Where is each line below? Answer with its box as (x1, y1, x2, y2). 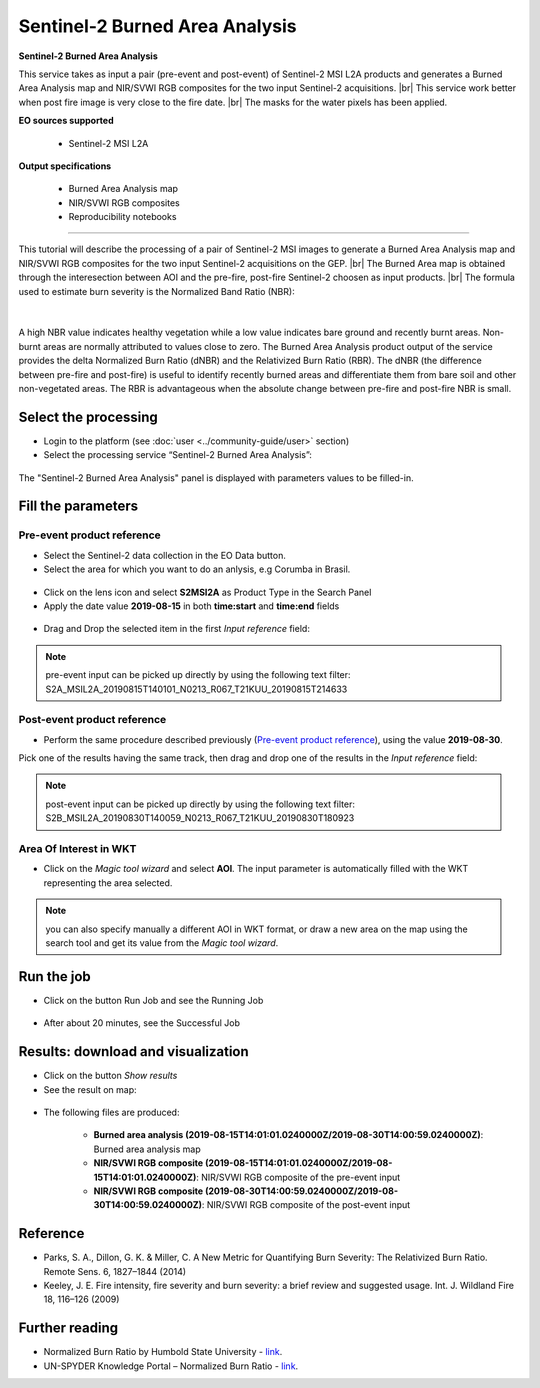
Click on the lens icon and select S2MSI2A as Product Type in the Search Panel (43, 586, 372, 598)
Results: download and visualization (18, 1043, 249, 1060)
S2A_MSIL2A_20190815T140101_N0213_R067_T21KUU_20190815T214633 (45, 683, 348, 695)
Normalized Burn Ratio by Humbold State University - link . (43, 1346, 283, 1358)
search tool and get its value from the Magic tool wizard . (45, 936, 279, 949)
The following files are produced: (43, 1106, 180, 1118)
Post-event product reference (18, 713, 167, 727)
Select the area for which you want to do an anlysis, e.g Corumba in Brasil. (43, 563, 351, 575)
